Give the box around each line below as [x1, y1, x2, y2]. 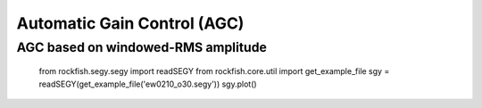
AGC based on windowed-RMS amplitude [16, 39, 268, 55]
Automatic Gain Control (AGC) [16, 13, 245, 33]
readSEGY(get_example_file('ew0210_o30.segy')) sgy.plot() [38, 79, 258, 89]
